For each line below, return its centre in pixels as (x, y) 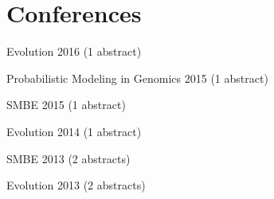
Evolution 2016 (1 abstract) (74, 51)
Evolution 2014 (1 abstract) (74, 131)
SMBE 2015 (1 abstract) (66, 105)
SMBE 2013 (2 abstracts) (68, 158)
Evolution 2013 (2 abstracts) (76, 185)
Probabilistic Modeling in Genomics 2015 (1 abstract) (137, 78)
